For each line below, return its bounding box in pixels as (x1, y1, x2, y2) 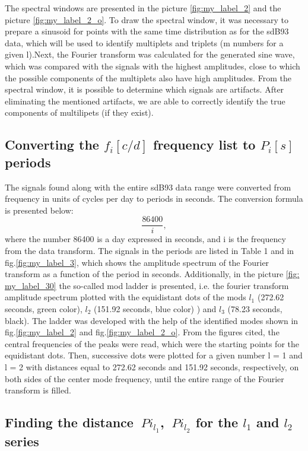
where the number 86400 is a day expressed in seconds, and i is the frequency (5, 233, 286, 245)
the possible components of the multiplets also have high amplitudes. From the (5, 71, 291, 84)
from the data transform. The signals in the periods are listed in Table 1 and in (5, 244, 294, 256)
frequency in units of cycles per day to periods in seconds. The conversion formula (5, 192, 303, 205)
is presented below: (5, 204, 74, 216)
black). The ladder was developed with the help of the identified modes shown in (5, 314, 299, 326)
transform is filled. (5, 384, 71, 396)
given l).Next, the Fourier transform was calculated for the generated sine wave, (5, 48, 295, 61)
